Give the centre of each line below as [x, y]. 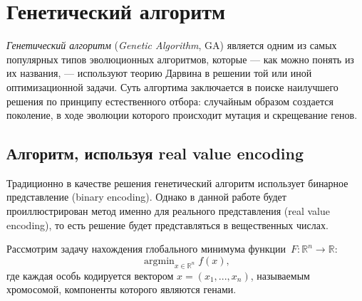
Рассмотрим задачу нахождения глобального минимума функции [146, 249]
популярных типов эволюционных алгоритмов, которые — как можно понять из [180, 59]
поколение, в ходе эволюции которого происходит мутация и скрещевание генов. [182, 115]
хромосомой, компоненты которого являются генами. [121, 289]
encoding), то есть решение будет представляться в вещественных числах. [167, 225]
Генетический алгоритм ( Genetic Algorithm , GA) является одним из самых [172, 45]
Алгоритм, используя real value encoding [155, 153]
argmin [159, 261]
